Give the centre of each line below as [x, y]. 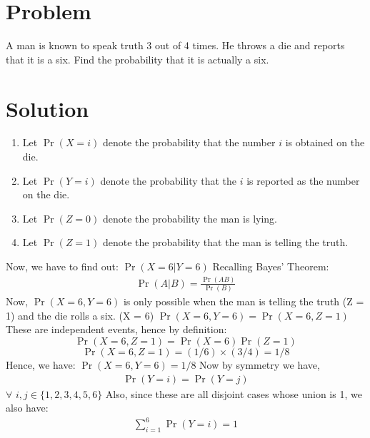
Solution [47, 108]
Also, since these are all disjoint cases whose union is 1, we [234, 393]
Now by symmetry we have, [260, 365]
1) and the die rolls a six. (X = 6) [80, 315]
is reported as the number [303, 180]
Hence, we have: [41, 365]
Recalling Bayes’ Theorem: [271, 266]
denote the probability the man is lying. [190, 218]
